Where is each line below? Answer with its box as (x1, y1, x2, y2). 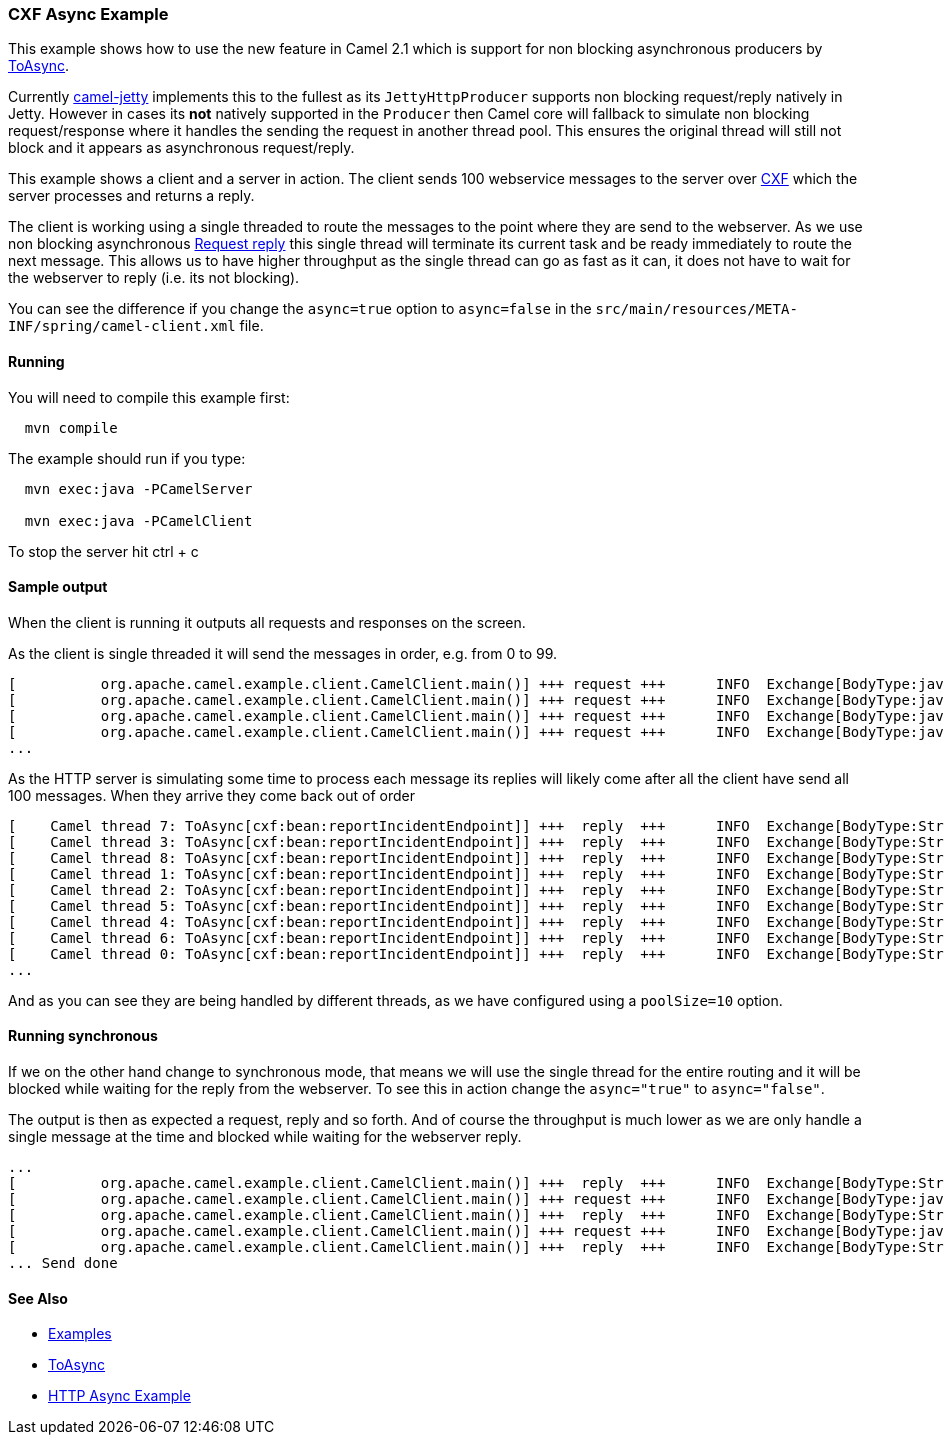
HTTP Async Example (48, 1387, 191, 1405)
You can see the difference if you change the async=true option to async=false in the (8, 300, 592, 318)
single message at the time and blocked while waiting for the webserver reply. (8, 1128, 522, 1146)
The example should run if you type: (8, 449, 246, 467)
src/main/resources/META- (595, 301, 798, 318)
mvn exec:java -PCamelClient (24, 512, 253, 529)
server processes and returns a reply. (8, 187, 255, 205)
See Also (8, 1289, 68, 1307)
